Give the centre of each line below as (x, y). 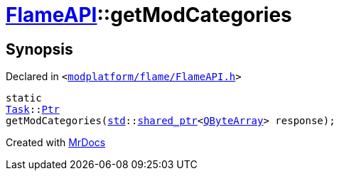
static (24, 98)
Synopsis (39, 49)
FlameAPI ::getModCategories (149, 15)
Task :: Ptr (33, 110)
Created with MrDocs (56, 143)
